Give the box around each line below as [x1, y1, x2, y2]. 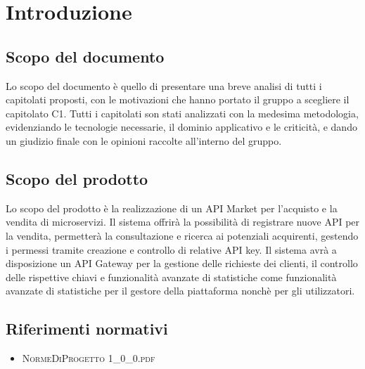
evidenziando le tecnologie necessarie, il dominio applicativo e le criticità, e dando [6, 119, 357, 134]
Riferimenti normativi [6, 318, 168, 339]
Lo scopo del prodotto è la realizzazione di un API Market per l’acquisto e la [6, 200, 338, 215]
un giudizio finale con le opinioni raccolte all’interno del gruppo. [6, 133, 282, 148]
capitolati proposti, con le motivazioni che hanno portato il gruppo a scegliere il [6, 92, 350, 107]
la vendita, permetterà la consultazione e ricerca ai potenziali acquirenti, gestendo [6, 228, 359, 242]
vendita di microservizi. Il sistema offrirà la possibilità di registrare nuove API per [6, 214, 360, 229]
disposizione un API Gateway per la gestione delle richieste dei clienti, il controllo [6, 256, 358, 271]
